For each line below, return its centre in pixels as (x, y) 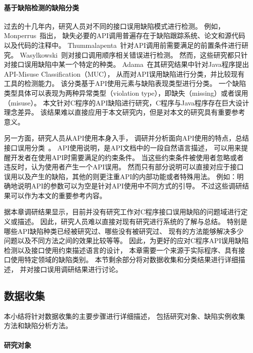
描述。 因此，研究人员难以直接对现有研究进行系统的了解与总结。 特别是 (132, 221)
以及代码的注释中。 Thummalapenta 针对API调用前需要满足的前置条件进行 (123, 45)
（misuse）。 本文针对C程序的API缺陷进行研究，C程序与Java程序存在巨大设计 (126, 102)
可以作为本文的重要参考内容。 (58, 195)
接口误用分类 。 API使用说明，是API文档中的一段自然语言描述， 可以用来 (123, 147)
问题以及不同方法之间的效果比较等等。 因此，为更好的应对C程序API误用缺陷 (126, 240)
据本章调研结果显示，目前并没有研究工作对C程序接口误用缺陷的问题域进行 (123, 212)
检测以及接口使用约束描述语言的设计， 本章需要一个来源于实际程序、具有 (121, 250)
